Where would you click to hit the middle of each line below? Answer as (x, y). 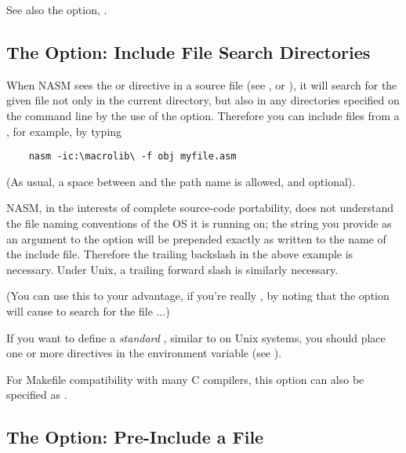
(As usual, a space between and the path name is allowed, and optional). (181, 181)
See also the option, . (57, 9)
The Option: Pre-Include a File (135, 437)
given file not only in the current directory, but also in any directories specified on (203, 100)
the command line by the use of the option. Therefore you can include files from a (203, 115)
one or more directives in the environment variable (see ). (144, 353)
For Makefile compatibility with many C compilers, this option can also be (185, 379)
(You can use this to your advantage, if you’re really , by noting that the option (198, 296)
